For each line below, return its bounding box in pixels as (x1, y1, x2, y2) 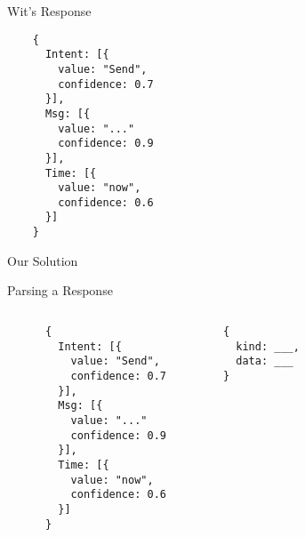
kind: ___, (236, 340, 300, 353)
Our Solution (7, 251, 78, 269)
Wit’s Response (7, 2, 92, 20)
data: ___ (236, 355, 293, 368)
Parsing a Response (7, 281, 113, 300)
